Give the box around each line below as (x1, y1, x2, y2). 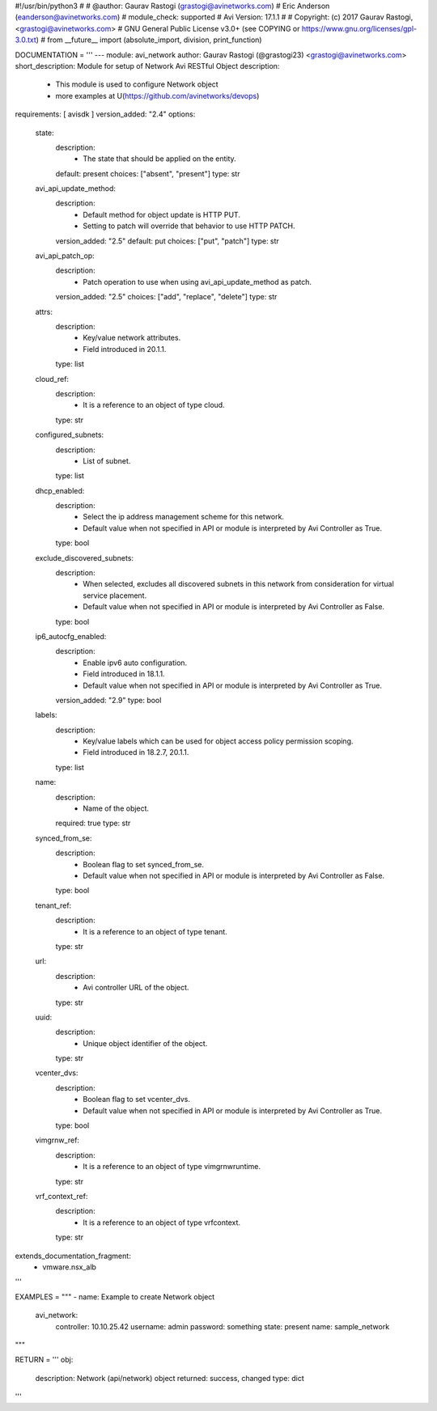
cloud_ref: (35, 374, 69, 383)
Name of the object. (83, 803, 150, 813)
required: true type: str (55, 818, 131, 828)
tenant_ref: (35, 900, 72, 910)
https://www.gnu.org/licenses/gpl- (301, 23, 417, 33)
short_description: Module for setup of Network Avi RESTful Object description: (15, 61, 280, 70)
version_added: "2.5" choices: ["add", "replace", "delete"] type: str (55, 292, 278, 302)
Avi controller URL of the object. (83, 983, 189, 993)
